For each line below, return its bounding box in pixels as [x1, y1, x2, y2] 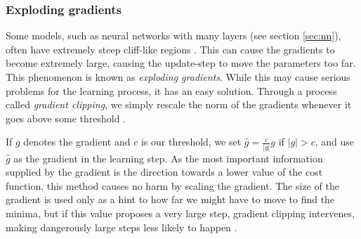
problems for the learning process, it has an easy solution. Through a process [6, 83, 337, 98]
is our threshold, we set [140, 134, 242, 149]
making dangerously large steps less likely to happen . [6, 219, 237, 234]
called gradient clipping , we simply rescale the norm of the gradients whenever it [6, 97, 352, 112]
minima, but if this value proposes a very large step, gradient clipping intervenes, [6, 206, 355, 221]
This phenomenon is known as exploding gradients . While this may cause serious [6, 70, 350, 84]
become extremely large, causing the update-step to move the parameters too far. [6, 56, 356, 70]
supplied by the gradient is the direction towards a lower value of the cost [6, 164, 323, 179]
